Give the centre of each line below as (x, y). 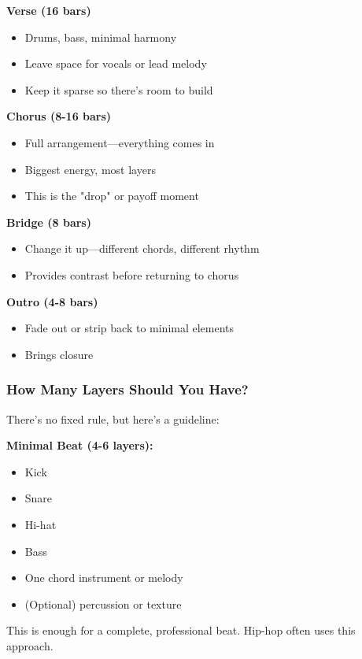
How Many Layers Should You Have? (127, 389)
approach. (30, 645)
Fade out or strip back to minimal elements (129, 328)
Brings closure (59, 354)
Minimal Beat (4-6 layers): (80, 445)
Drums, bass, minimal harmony (101, 37)
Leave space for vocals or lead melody (116, 63)
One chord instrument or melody (104, 578)
